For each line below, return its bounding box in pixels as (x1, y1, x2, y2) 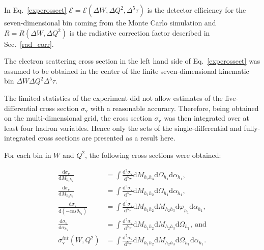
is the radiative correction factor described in (69, 27, 210, 38)
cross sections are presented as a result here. (38, 132, 175, 143)
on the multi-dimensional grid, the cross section (4, 113, 152, 123)
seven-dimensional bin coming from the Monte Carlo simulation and (4, 17, 216, 27)
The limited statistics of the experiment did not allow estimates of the (4, 92, 223, 103)
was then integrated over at (164, 113, 249, 123)
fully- (244, 122, 260, 133)
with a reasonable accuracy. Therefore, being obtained (90, 102, 259, 113)
